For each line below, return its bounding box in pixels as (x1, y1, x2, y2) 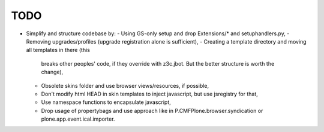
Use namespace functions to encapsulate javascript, (41, 99, 171, 106)
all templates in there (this (26, 47, 90, 54)
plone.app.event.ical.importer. (41, 115, 115, 122)
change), (41, 69, 64, 76)
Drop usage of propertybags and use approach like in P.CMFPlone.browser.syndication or (41, 107, 263, 114)
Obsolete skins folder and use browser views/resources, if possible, (41, 82, 209, 89)
